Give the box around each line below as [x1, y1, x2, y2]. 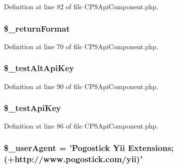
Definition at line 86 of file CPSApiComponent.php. [4, 121, 159, 131]
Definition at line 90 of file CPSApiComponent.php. [4, 81, 159, 91]
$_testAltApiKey [4, 62, 74, 74]
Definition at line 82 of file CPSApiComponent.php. [4, 1, 159, 11]
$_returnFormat [4, 22, 70, 34]
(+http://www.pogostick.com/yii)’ [4, 152, 142, 165]
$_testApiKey [4, 102, 61, 114]
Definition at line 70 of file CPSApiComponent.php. [4, 41, 159, 51]
